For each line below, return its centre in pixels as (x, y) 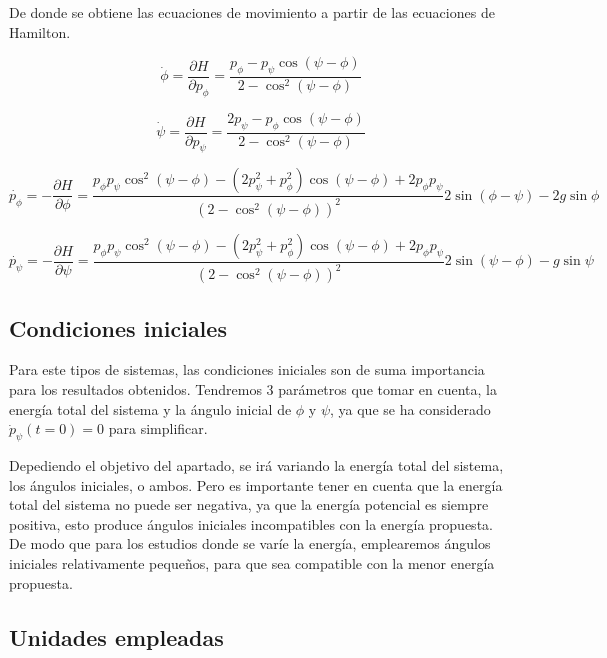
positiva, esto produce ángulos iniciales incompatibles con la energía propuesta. (251, 523)
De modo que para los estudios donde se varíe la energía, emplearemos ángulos (250, 543)
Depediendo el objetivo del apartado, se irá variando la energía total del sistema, (256, 464)
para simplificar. (158, 428)
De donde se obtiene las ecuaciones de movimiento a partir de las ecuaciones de (252, 12)
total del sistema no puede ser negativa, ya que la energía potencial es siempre (249, 504)
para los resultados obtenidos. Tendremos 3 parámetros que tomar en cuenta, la (253, 388)
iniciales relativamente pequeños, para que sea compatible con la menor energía (252, 562)
